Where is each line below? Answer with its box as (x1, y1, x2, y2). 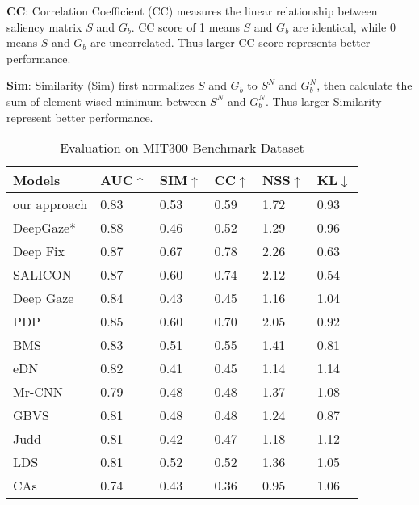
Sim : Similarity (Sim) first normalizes (6, 77, 195, 94)
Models (13, 170, 61, 190)
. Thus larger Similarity (265, 92, 382, 109)
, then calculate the (316, 77, 413, 94)
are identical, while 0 (292, 18, 396, 35)
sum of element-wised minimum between (6, 92, 207, 109)
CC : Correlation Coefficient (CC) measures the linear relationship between (6, 2, 378, 19)
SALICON (13, 265, 72, 284)
